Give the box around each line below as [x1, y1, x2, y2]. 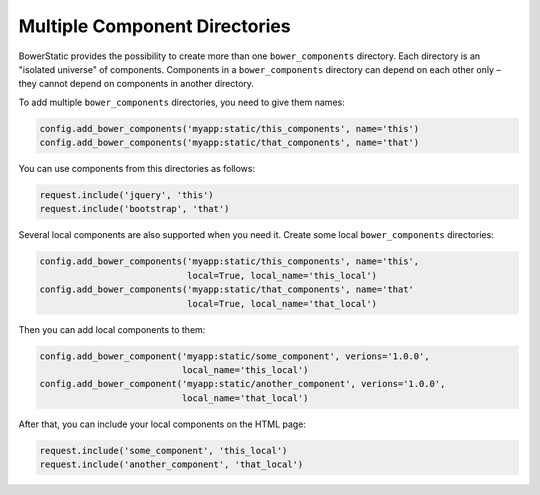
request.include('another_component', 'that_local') [39, 459, 304, 470]
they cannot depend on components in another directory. [18, 78, 255, 90]
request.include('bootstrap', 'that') [39, 203, 230, 215]
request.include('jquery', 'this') [39, 190, 214, 201]
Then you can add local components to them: [18, 323, 206, 335]
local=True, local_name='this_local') [186, 270, 378, 281]
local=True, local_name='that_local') [186, 298, 378, 309]
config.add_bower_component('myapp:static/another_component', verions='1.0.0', [39, 378, 446, 390]
